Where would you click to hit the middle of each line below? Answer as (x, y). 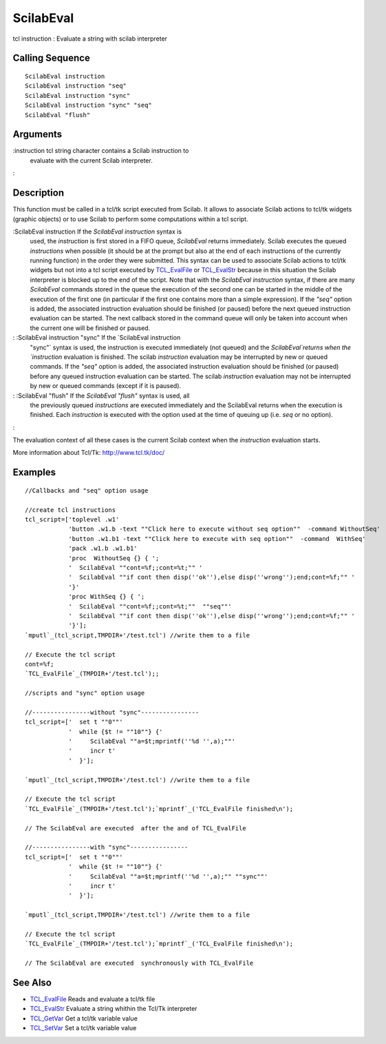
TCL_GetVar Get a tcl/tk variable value (84, 1018)
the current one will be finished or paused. (90, 328)
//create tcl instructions (71, 510)
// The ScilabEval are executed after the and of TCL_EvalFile (136, 828)
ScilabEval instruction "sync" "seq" (89, 105)
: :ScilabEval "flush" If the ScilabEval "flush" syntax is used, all (101, 396)
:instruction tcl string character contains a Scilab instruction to (101, 151)
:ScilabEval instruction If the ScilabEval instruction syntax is (97, 232)
